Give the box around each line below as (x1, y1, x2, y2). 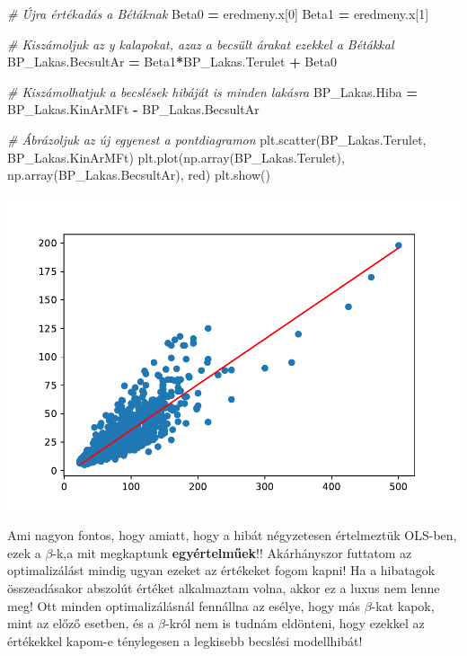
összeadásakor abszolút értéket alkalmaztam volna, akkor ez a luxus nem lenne (7, 579, 440, 598)
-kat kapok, (371, 596, 435, 615)
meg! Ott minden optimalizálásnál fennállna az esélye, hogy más (7, 596, 360, 615)
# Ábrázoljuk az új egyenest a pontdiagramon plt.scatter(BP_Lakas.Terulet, (7, 129, 427, 148)
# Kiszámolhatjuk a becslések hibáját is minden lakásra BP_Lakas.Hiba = (7, 82, 418, 101)
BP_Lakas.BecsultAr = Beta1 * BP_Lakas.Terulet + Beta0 (7, 52, 337, 71)
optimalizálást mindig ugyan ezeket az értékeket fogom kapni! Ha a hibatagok (7, 561, 436, 580)
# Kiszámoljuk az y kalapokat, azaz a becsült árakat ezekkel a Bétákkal (7, 34, 394, 53)
